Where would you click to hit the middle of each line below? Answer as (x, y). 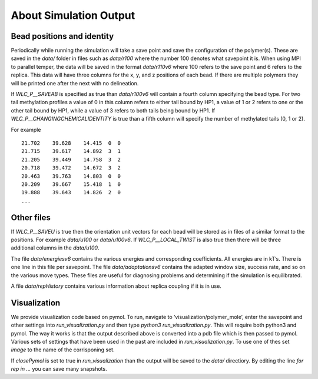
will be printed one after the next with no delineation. (75, 83)
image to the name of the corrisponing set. (63, 350)
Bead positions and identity (62, 36)
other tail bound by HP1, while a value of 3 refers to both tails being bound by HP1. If (113, 110)
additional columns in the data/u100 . (55, 248)
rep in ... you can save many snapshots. (59, 369)
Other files (31, 217)
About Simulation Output (73, 15)
